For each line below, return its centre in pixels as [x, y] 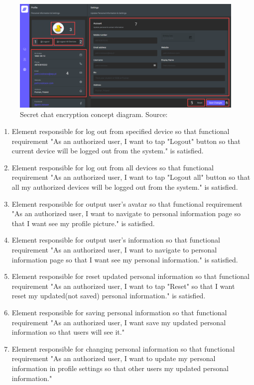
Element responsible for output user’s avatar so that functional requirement [127, 203]
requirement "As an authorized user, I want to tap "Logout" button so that [126, 141]
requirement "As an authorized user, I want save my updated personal [119, 322]
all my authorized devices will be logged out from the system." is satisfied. [125, 187]
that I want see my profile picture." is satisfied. [83, 223]
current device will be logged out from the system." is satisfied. [108, 151]
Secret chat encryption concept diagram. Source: [94, 114]
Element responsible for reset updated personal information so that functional [131, 276]
